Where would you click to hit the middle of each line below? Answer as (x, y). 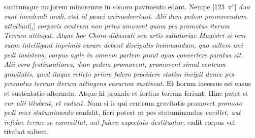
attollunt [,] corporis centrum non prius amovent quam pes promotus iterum (117, 25)
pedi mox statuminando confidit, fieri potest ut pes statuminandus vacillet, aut (122, 112)
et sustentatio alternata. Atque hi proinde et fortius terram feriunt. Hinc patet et (126, 93)
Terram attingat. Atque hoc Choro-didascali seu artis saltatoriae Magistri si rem (125, 35)
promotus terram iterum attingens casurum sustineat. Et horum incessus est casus (127, 83)
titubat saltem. (27, 131)
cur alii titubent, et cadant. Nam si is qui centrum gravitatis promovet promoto (123, 102)
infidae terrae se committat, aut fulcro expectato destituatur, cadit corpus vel (120, 122)
